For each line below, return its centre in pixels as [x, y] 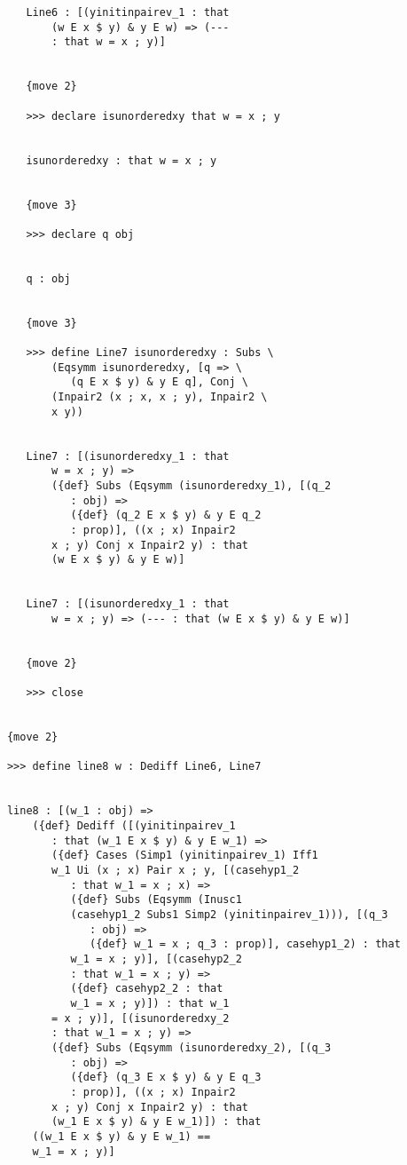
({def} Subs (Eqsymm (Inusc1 [156, 900]
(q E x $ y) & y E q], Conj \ [159, 382]
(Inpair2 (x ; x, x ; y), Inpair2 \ [160, 397]
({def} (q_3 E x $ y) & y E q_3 [166, 1078]
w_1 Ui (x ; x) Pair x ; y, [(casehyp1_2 [176, 871]
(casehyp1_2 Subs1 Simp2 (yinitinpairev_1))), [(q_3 [229, 915]
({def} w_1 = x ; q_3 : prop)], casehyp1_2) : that [245, 944]
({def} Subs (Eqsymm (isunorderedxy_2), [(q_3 [192, 1047]
